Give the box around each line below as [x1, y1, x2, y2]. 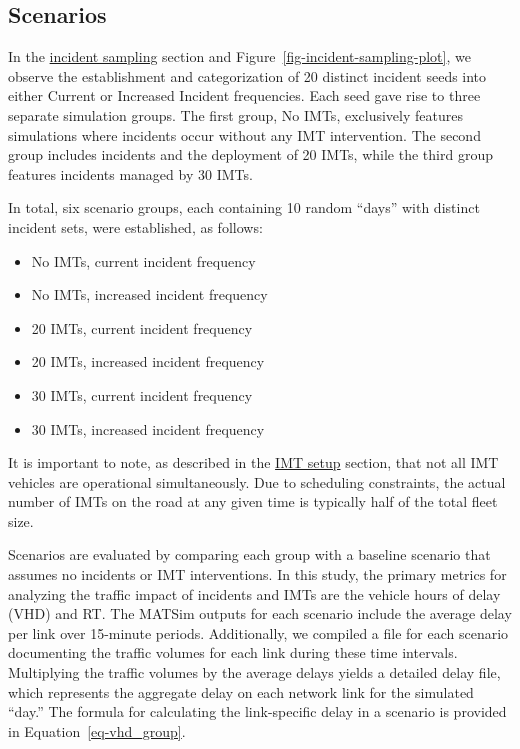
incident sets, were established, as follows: [8, 216, 263, 237]
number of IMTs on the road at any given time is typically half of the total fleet [8, 491, 498, 512]
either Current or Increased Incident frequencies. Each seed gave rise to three [8, 85, 481, 106]
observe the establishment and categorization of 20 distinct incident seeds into [8, 65, 487, 86]
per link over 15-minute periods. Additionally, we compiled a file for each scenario [8, 622, 509, 643]
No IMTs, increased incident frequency [31, 284, 268, 305]
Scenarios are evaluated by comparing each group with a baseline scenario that [8, 544, 491, 565]
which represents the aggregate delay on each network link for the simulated [8, 681, 474, 702]
